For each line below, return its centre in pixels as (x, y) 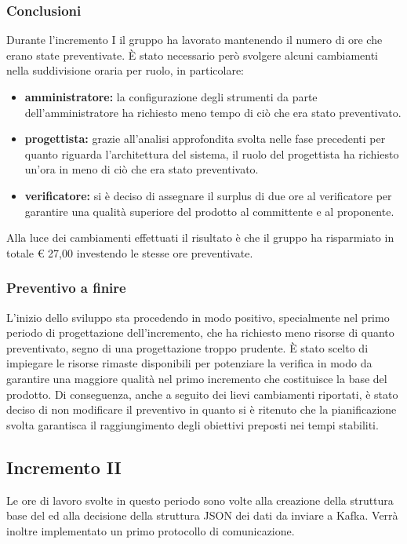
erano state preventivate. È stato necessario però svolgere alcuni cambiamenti (192, 55)
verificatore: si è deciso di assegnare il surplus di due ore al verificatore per (208, 195)
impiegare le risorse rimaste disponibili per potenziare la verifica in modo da (189, 363)
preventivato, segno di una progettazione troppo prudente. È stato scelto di (187, 347)
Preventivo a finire (66, 288)
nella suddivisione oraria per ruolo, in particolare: (125, 70)
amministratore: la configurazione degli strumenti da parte (171, 97)
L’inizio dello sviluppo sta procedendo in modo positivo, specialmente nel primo (198, 317)
